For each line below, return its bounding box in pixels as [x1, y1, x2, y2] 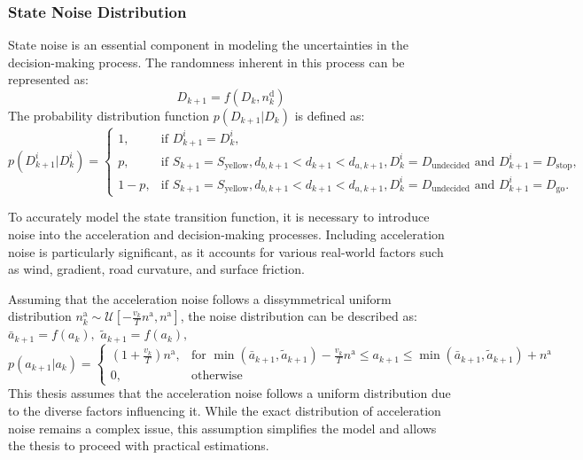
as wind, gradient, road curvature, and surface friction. [8, 260, 305, 278]
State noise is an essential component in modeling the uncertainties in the [8, 35, 408, 54]
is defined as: [294, 106, 365, 124]
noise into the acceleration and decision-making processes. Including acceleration [8, 225, 445, 244]
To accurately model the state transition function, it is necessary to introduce [8, 207, 430, 226]
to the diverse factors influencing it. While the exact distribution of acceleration [8, 402, 441, 420]
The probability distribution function [8, 106, 209, 124]
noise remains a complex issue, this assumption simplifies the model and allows [8, 418, 437, 437]
